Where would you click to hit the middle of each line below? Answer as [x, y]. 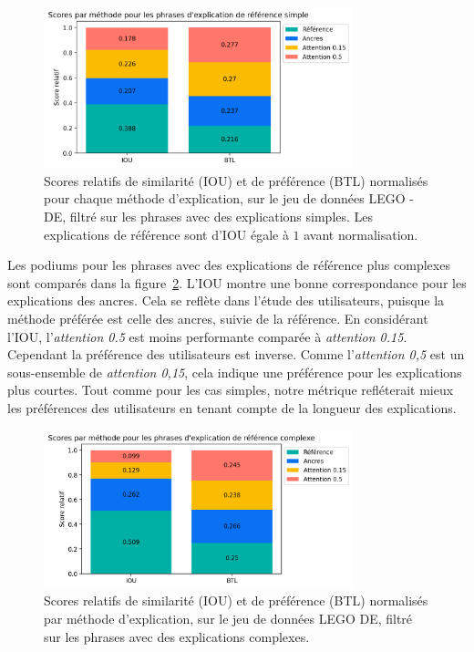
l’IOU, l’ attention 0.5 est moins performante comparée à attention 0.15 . [207, 336]
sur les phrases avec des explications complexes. [177, 636]
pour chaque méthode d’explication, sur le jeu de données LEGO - [229, 198]
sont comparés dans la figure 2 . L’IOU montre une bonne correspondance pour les [237, 282]
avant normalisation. [361, 234]
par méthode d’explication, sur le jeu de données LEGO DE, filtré [228, 618]
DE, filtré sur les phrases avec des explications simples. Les [209, 216]
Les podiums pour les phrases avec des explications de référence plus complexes [229, 265]
